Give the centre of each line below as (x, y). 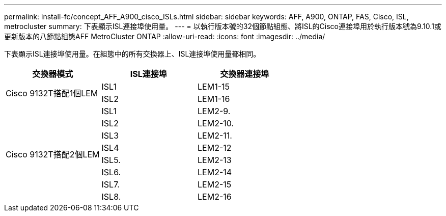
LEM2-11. (215, 136)
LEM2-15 (215, 184)
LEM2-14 (215, 172)
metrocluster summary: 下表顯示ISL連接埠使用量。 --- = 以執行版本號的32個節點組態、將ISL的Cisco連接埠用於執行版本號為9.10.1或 (223, 26)
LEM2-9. (214, 111)
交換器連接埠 (245, 74)
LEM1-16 (214, 99)
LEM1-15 (214, 87)
